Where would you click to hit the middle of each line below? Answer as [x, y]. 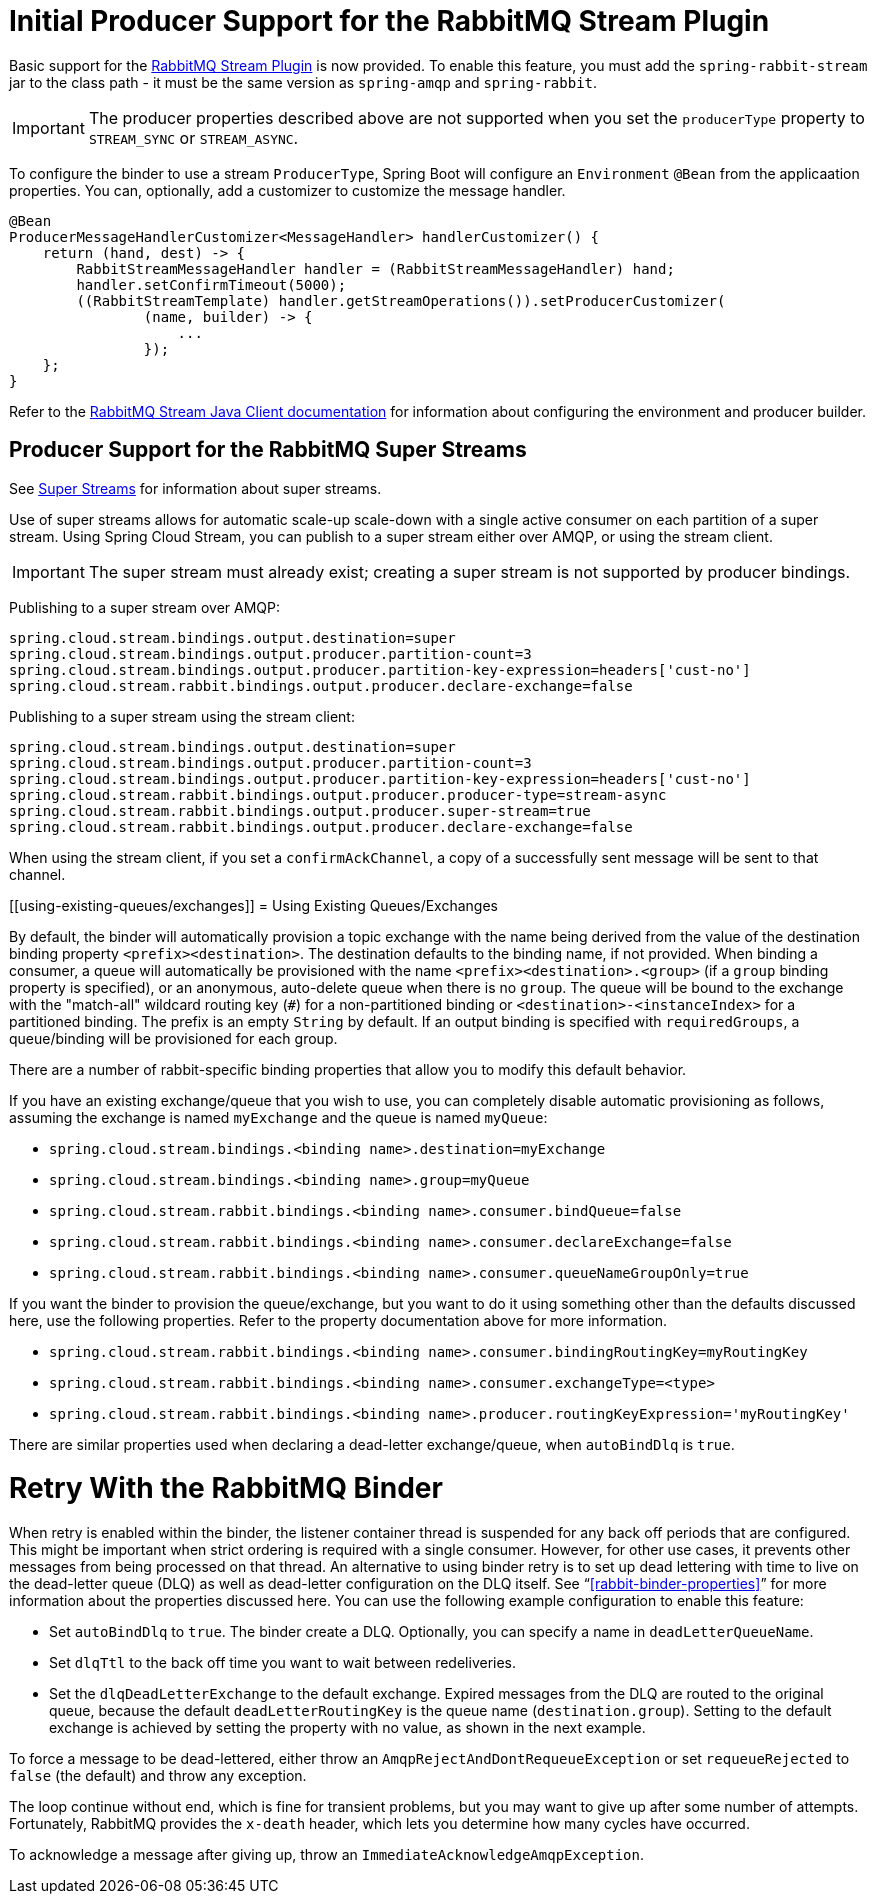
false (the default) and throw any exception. [158, 1776]
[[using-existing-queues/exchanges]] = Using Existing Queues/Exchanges [253, 905]
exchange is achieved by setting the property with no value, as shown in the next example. [347, 1728]
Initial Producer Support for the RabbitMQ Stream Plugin [389, 21]
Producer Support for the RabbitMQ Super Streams [268, 450]
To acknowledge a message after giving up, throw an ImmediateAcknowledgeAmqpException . [326, 1855]
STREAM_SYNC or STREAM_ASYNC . [193, 137]
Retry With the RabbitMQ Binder [226, 1488]
